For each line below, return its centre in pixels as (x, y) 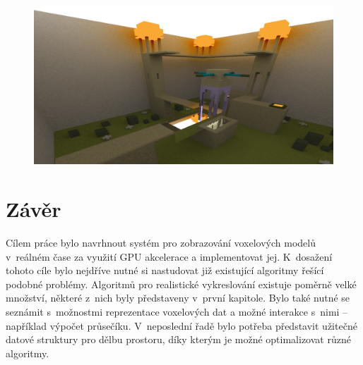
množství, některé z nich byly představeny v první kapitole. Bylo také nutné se (178, 298)
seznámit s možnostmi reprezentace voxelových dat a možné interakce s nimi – (177, 311)
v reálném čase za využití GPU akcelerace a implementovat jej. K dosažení (169, 256)
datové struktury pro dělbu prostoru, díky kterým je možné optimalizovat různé (178, 339)
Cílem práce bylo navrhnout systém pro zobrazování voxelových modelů (161, 242)
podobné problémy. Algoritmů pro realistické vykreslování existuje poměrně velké (181, 284)
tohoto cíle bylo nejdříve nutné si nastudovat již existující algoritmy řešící (165, 270)
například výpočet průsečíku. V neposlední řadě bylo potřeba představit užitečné (181, 325)
